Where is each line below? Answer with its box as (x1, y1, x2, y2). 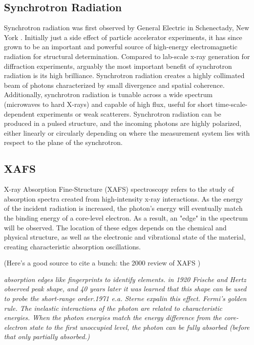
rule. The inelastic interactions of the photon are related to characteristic (4, 303, 222, 313)
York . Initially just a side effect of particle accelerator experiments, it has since (4, 32, 242, 42)
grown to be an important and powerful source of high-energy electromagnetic (4, 41, 237, 52)
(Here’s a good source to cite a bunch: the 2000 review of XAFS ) (4, 258, 201, 268)
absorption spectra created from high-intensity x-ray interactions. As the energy (4, 193, 243, 203)
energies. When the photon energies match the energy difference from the (4, 312, 222, 323)
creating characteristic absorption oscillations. (4, 241, 141, 251)
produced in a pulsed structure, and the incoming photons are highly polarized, (4, 118, 242, 128)
